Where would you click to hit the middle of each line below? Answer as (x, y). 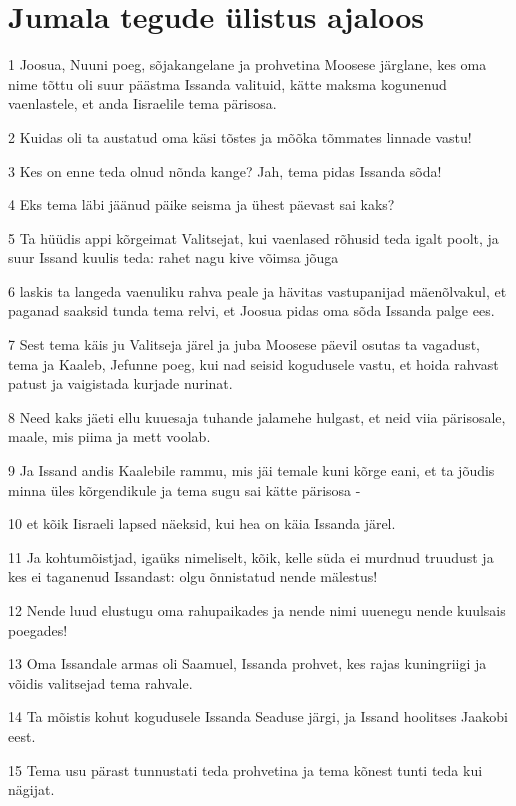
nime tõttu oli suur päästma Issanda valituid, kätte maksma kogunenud (227, 83)
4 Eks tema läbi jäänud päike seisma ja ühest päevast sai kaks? (201, 204)
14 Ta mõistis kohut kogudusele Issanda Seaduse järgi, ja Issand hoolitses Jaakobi (258, 716)
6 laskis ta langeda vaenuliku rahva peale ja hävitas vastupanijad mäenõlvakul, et (257, 290)
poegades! (38, 629)
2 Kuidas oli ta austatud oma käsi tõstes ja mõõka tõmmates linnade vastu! (240, 136)
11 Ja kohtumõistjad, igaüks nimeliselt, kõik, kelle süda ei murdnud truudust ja (251, 556)
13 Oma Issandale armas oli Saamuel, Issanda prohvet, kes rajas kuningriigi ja (247, 663)
